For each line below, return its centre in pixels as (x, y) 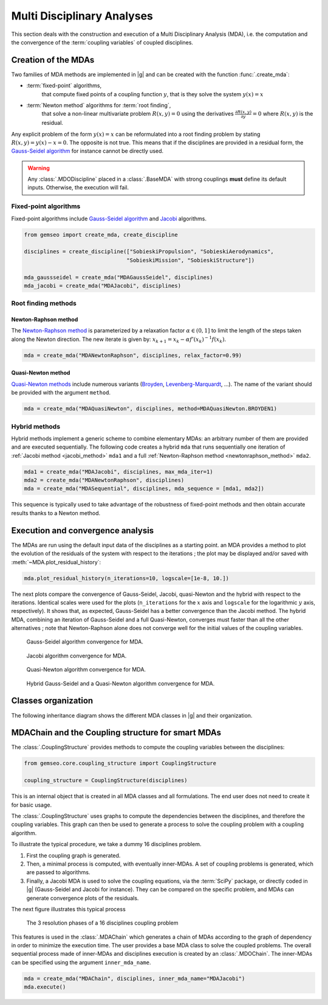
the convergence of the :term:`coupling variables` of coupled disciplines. (102, 42)
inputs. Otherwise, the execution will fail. (78, 187)
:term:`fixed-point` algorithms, (64, 86)
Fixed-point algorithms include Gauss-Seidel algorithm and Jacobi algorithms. (109, 219)
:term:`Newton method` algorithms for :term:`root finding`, (99, 105)
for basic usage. (31, 805)
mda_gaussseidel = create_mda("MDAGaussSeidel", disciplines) (118, 277)
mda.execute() (45, 987)
